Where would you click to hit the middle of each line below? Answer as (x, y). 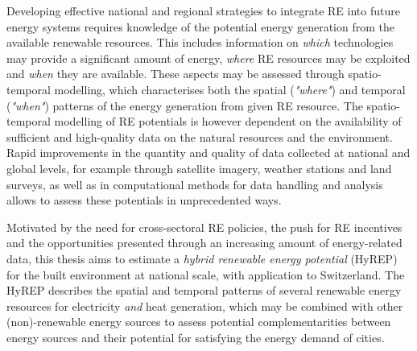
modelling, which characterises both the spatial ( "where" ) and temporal (230, 89)
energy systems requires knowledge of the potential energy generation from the (200, 26)
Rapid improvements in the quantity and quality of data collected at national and (208, 153)
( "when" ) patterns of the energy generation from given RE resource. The (185, 105)
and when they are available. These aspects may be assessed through (175, 74)
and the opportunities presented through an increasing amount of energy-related (204, 243)
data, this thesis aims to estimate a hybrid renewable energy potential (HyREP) (202, 258)
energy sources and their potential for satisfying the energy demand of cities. (196, 337)
